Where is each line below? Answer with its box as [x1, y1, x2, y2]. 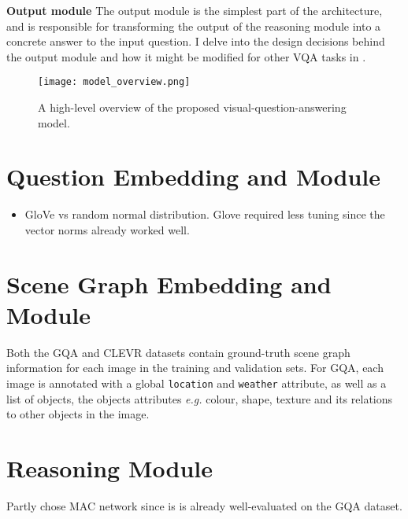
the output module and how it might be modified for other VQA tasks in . [6, 48, 366, 64]
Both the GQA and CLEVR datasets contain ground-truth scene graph [6, 344, 351, 360]
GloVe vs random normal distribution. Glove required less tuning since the [24, 206, 385, 223]
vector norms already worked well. [24, 221, 190, 237]
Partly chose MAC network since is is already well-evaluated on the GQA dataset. [6, 498, 402, 513]
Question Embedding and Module [6, 160, 380, 193]
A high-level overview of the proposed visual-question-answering [38, 99, 347, 116]
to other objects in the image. [6, 406, 150, 422]
